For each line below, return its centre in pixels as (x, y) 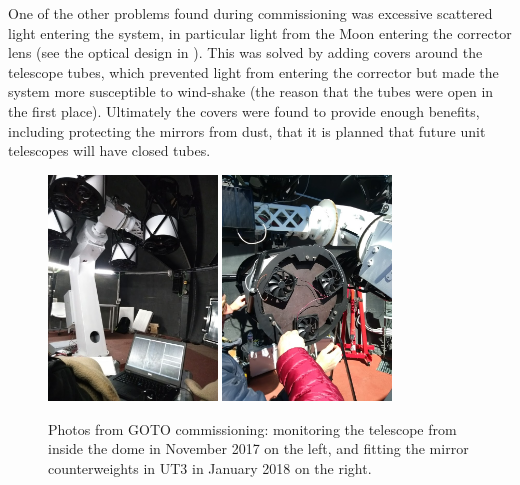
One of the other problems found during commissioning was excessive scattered (250, 13)
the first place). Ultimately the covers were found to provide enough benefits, (244, 110)
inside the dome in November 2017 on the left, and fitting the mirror (258, 448)
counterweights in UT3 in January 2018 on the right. (210, 467)
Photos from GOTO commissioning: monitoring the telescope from (252, 428)
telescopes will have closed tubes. (109, 150)
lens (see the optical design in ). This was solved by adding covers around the (245, 52)
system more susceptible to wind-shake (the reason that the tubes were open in (251, 91)
